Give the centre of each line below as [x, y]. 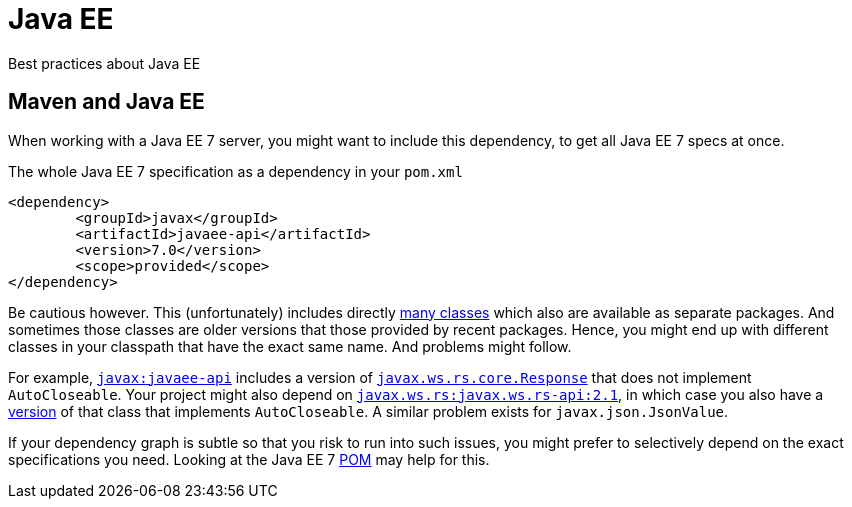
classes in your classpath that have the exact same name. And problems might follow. [290, 346]
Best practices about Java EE [104, 63]
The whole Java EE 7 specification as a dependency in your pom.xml [235, 171]
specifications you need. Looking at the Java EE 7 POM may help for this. [249, 459]
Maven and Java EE [106, 102]
